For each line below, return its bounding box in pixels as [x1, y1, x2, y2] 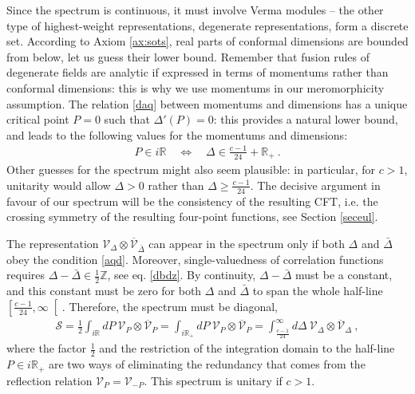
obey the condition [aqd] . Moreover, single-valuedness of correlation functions [6, 250, 384, 267]
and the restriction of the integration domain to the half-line [99, 340, 395, 357]
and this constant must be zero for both [6, 282, 202, 299]
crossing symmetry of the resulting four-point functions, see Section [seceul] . [6, 208, 378, 225]
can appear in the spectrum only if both [148, 234, 345, 251]
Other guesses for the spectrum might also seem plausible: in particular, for [6, 161, 375, 178]
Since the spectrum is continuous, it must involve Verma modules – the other [6, 2, 384, 18]
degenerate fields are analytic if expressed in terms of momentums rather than [6, 64, 389, 81]
